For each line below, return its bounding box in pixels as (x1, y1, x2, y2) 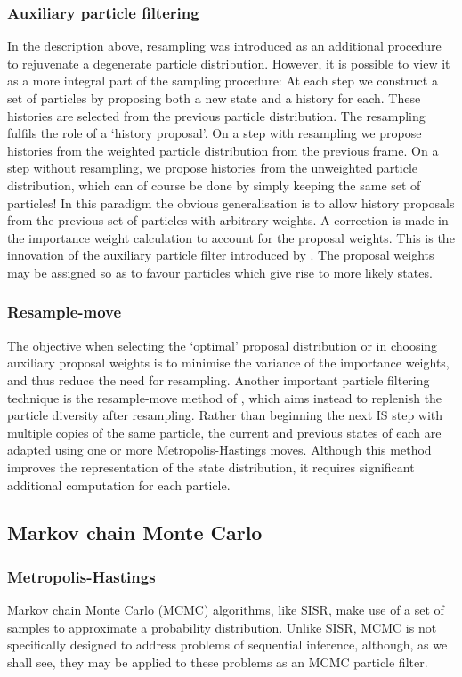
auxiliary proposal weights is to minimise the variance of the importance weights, (7, 353, 450, 372)
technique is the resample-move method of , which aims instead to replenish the (7, 388, 442, 407)
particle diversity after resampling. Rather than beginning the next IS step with (7, 406, 443, 424)
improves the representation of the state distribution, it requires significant (7, 457, 415, 476)
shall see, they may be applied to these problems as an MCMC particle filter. (7, 652, 428, 671)
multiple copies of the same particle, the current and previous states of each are (7, 423, 442, 441)
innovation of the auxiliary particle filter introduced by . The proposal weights (7, 246, 434, 264)
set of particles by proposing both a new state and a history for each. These (7, 89, 421, 107)
